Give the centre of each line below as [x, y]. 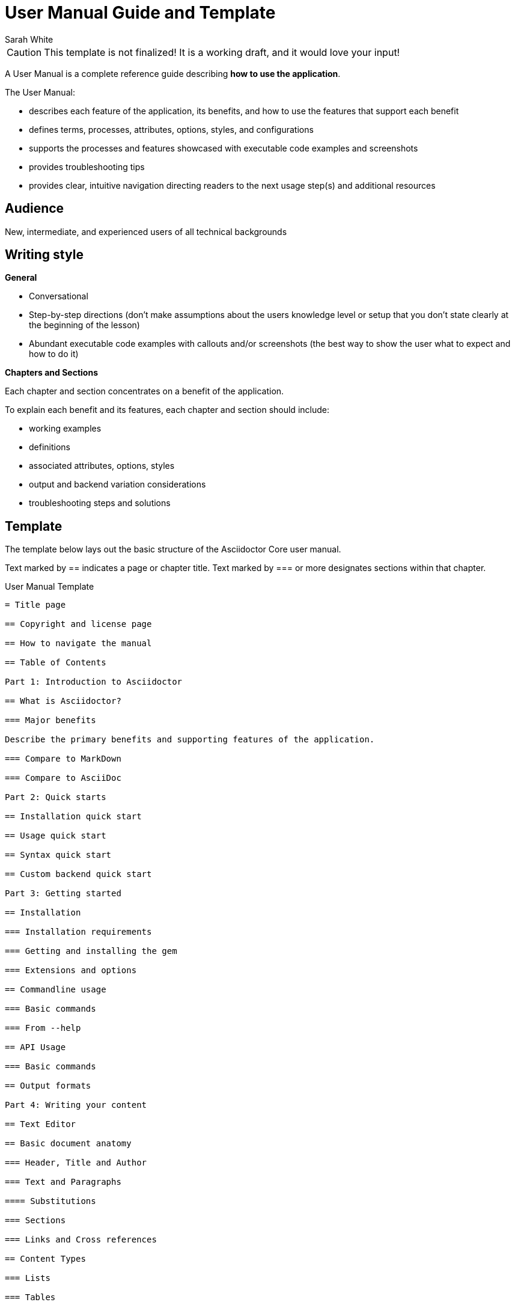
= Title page [35, 605]
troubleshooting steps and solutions [100, 503]
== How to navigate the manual [78, 643]
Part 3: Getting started [63, 894]
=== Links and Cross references [81, 1240]
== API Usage [35, 1047]
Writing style [44, 255]
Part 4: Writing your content [76, 1105]
